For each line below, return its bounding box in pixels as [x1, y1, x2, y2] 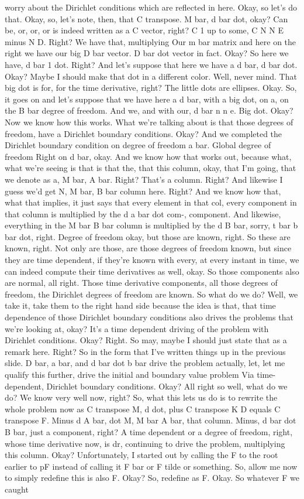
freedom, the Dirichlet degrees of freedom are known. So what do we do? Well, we [5, 288, 298, 300]
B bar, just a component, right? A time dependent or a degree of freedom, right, [5, 425, 293, 438]
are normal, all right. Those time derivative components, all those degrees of [5, 276, 278, 289]
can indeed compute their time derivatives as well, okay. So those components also [5, 265, 299, 277]
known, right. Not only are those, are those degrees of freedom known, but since [5, 242, 292, 254]
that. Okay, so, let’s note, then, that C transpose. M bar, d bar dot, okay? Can [5, 12, 288, 25]
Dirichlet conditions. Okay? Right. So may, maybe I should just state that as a [5, 334, 287, 346]
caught [5, 483, 29, 495]
